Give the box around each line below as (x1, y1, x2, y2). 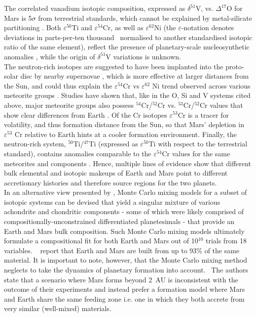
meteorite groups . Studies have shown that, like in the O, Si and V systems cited (4, 90, 251, 100)
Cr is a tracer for (178, 109, 229, 120)
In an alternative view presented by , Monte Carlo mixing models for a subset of (4, 187, 247, 197)
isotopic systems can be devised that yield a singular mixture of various (4, 196, 220, 207)
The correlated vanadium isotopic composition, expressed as (4, 3, 185, 13)
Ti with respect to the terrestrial (148, 138, 248, 149)
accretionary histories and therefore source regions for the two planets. (4, 177, 217, 187)
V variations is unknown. (106, 51, 181, 61)
